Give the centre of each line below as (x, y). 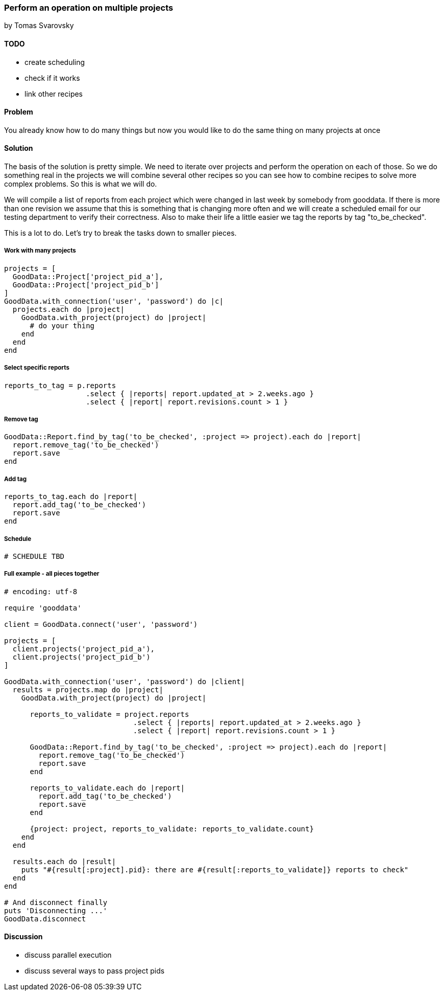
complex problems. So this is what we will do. (81, 184)
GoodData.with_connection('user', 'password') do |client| (125, 681)
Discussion (23, 937)
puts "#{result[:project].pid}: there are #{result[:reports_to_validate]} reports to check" (215, 869)
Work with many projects (40, 251)
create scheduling (55, 62)
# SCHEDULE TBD (34, 556)
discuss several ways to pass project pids (95, 970)
